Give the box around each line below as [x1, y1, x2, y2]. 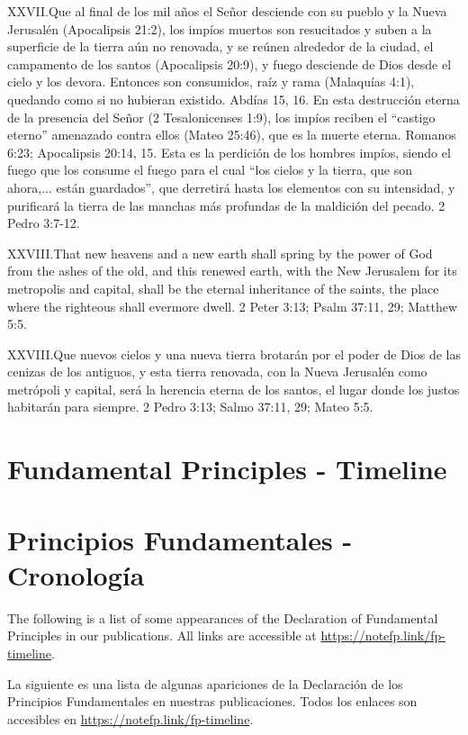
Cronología [7, 556, 145, 593]
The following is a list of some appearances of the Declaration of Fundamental [7, 608, 438, 627]
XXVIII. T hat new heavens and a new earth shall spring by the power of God [7, 243, 433, 262]
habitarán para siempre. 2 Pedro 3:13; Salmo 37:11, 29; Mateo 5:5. [7, 397, 373, 416]
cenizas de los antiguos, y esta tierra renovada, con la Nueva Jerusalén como [7, 362, 427, 381]
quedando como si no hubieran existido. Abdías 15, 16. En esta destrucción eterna [7, 89, 460, 108]
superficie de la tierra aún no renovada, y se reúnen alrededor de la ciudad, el [7, 37, 434, 56]
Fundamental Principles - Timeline [7, 450, 447, 487]
